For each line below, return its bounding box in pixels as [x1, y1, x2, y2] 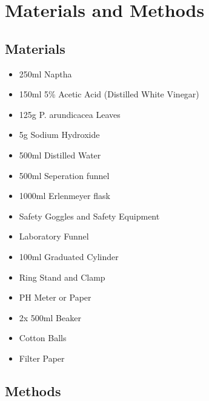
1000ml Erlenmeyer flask [19, 189, 110, 202]
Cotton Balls [19, 331, 67, 344]
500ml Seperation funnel [19, 169, 110, 181]
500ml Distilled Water [19, 148, 101, 161]
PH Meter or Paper [19, 291, 91, 304]
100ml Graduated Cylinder [19, 250, 119, 262]
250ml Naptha [19, 67, 72, 80]
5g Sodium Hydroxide [19, 128, 100, 141]
